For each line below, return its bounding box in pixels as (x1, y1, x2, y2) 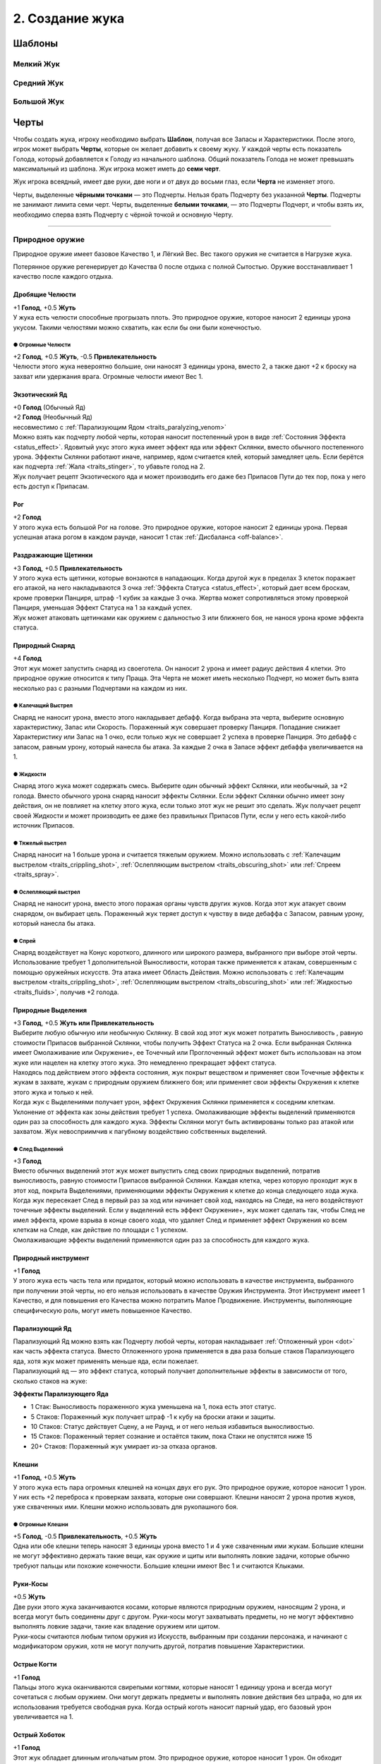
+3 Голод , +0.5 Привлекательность (13, 564, 123, 572)
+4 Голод (13, 654, 42, 663)
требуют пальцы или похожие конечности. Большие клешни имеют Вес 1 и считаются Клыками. (13, 1561, 305, 1570)
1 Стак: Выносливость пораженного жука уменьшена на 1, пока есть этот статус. (30, 1403, 277, 1411)
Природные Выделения (13, 1005, 87, 1014)
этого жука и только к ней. (13, 1087, 95, 1097)
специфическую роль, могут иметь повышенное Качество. (13, 1306, 193, 1315)
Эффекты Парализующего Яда (13, 1389, 109, 1398)
